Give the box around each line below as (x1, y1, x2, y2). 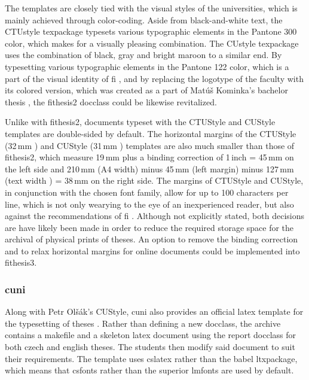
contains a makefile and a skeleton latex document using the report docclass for (5, 329, 296, 341)
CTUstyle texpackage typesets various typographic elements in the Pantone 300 (5, 25, 297, 38)
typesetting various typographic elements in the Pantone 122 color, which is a (5, 60, 289, 72)
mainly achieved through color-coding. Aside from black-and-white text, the (5, 13, 283, 26)
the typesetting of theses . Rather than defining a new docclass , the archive (5, 317, 281, 329)
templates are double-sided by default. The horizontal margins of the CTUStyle (5, 127, 296, 139)
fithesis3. (5, 256, 37, 269)
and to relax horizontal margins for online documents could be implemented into (5, 244, 300, 257)
